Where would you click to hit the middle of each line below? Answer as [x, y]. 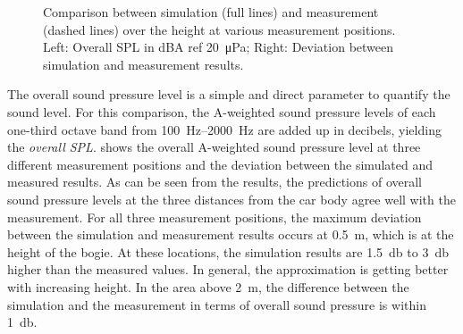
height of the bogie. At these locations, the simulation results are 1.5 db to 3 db [228, 251]
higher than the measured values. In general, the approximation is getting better [228, 269]
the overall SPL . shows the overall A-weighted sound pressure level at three [214, 147]
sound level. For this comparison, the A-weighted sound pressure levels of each [222, 111]
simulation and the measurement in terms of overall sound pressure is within [217, 304]
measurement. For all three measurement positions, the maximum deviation [215, 217]
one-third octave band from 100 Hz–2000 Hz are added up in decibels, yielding [224, 129]
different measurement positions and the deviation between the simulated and [220, 164]
